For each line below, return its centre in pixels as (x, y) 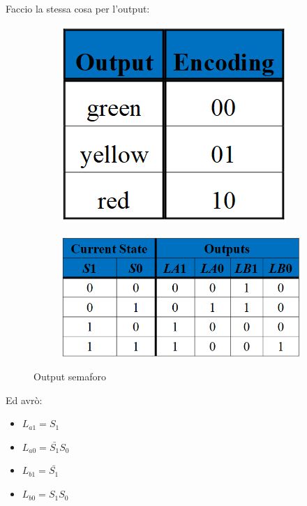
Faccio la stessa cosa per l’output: (78, 8)
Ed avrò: (24, 400)
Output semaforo (70, 377)
